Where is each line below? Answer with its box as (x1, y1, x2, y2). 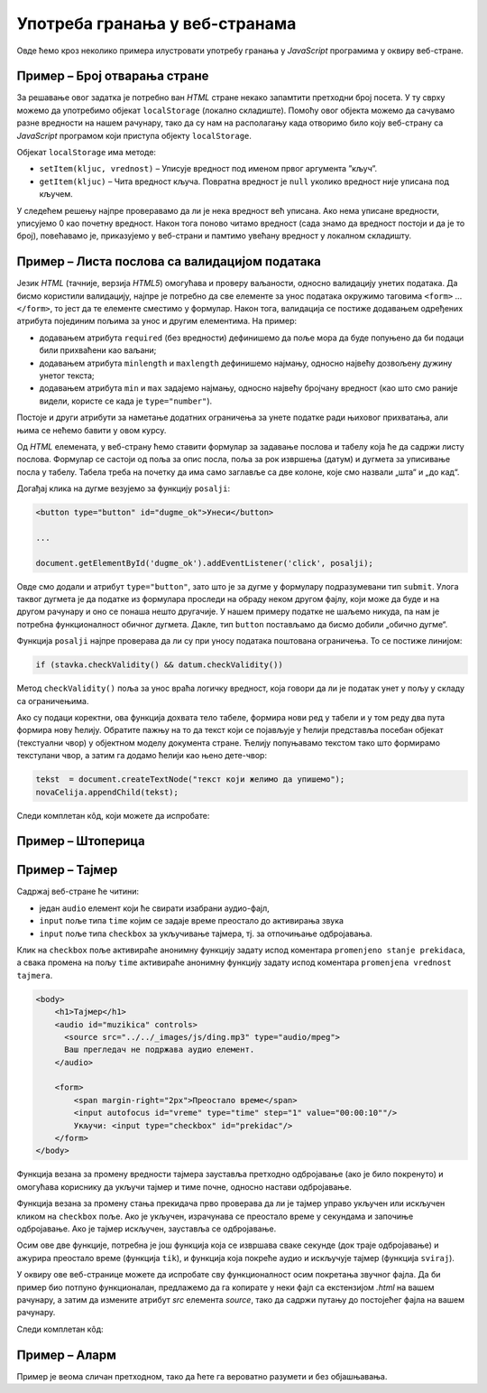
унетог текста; (39, 370, 95, 381)
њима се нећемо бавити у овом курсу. (16, 424, 167, 435)
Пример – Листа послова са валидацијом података (16, 254, 322, 270)
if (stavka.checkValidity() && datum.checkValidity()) (35, 660, 283, 670)
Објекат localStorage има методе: (16, 147, 157, 158)
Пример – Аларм (16, 1347, 117, 1362)
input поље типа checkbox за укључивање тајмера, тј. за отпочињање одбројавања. (39, 928, 373, 939)
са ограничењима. (16, 695, 89, 706)
